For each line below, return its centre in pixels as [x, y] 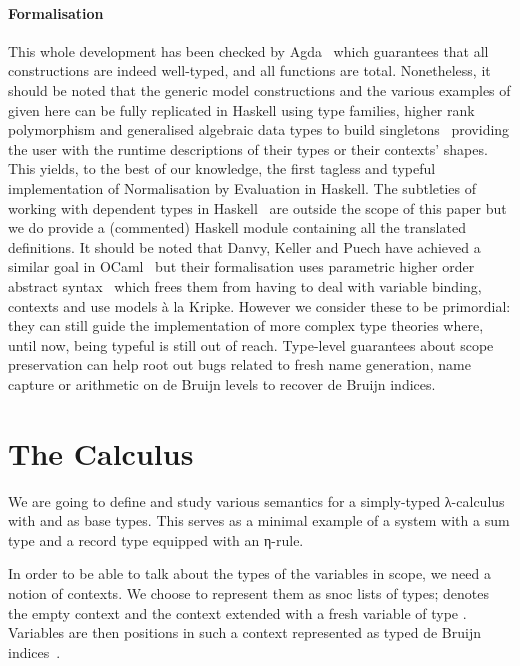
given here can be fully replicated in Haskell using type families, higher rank [241, 109]
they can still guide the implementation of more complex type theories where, [246, 325]
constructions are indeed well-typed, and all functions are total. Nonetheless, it [249, 70]
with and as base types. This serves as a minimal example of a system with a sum [259, 520]
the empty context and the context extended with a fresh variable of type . [237, 612]
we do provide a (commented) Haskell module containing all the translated [237, 227]
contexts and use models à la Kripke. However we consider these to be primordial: [259, 305]
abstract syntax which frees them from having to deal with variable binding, [245, 285]
